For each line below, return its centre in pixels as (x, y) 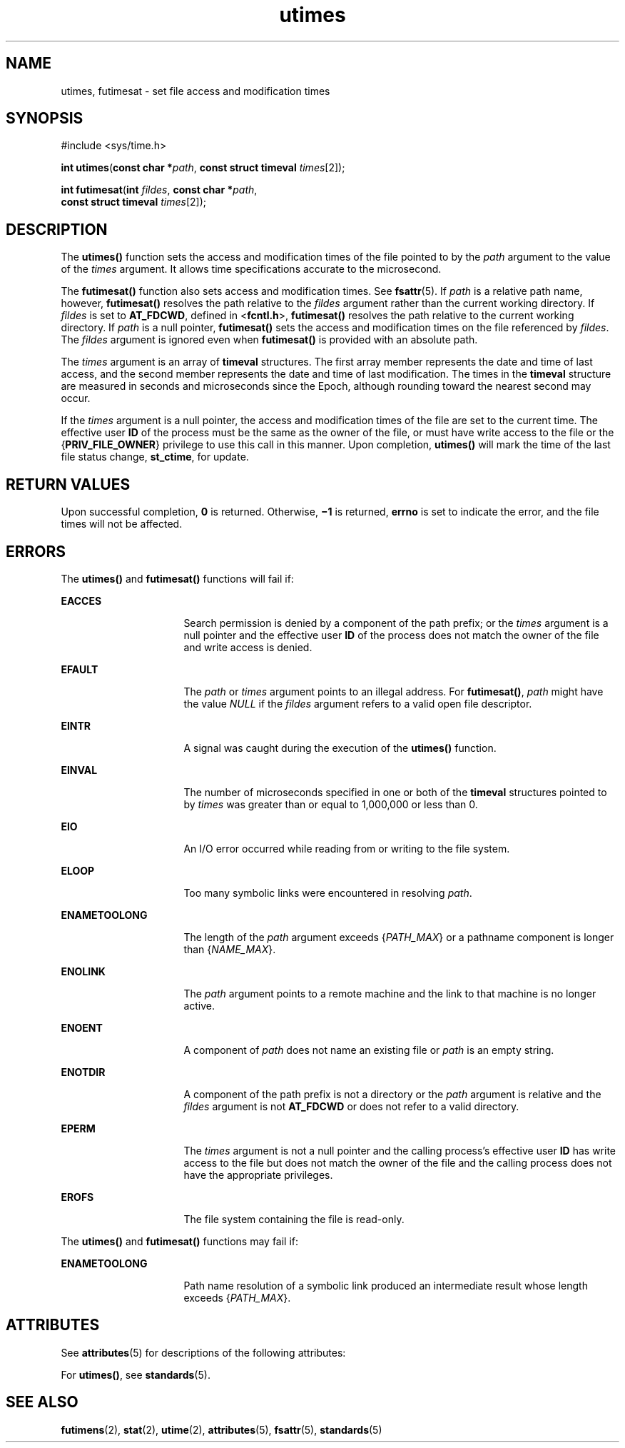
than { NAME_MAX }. (230, 949)
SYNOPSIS (45, 119)
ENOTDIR (83, 1072)
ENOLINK (83, 971)
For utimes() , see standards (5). (136, 1374)
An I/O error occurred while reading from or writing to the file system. (347, 848)
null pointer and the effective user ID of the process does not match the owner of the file (391, 635)
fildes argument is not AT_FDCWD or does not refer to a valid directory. (351, 1106)
